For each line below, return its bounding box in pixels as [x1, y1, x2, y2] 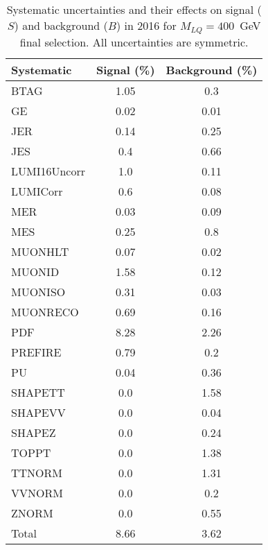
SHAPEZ [11, 424, 56, 440]
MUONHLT [11, 243, 69, 259]
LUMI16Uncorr [11, 162, 85, 179]
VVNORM [11, 484, 63, 501]
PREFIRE [11, 343, 62, 360]
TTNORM [11, 464, 63, 481]
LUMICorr [11, 182, 63, 199]
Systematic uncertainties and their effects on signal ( [6, 1, 262, 17]
